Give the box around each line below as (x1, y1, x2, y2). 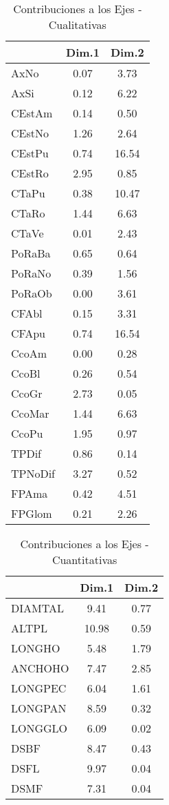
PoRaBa (11, 245, 51, 261)
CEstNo (11, 125, 49, 141)
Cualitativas (48, 17, 106, 32)
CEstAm (11, 105, 53, 121)
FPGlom (11, 505, 52, 521)
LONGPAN (11, 700, 67, 716)
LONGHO (11, 640, 60, 656)
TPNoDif (11, 465, 56, 481)
